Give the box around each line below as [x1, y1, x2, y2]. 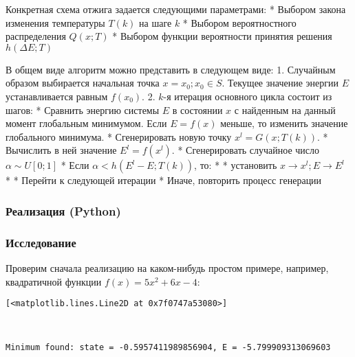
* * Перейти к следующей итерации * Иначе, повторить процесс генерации [6, 173, 322, 187]
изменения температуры [6, 15, 105, 30]
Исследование [6, 233, 76, 251]
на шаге [139, 15, 172, 30]
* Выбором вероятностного [182, 15, 297, 30]
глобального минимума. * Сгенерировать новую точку [6, 129, 232, 143]
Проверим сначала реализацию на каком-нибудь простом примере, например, [6, 261, 329, 275]
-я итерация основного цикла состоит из [163, 89, 332, 103]
